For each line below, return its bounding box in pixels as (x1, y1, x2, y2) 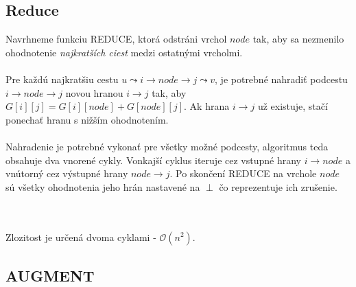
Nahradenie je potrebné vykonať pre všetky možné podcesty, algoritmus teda (5, 139, 329, 153)
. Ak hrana (184, 99, 230, 113)
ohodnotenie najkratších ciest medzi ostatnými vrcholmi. (5, 45, 243, 59)
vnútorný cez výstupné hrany (5, 166, 128, 181)
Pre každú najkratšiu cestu (5, 71, 119, 86)
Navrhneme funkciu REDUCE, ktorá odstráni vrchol (5, 32, 227, 46)
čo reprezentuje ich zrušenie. (219, 179, 337, 194)
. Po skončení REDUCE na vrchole (169, 166, 317, 181)
